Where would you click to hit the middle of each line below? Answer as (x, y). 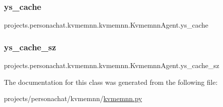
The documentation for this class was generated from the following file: (111, 82)
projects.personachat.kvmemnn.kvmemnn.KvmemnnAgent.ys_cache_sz (112, 65)
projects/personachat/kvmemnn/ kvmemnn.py (73, 98)
